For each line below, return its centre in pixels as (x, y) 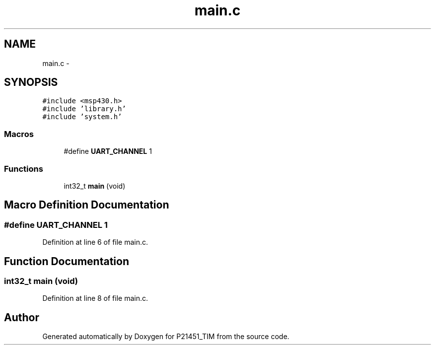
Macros (19, 134)
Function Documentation (67, 261)
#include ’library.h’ (84, 109)
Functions (24, 169)
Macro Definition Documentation (87, 205)
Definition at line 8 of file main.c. (95, 298)
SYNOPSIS (31, 82)
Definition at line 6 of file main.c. (95, 242)
